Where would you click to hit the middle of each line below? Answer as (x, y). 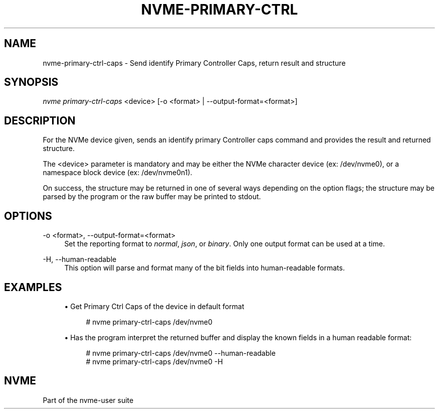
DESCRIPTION (40, 120)
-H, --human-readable (80, 259)
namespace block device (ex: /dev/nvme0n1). (118, 173)
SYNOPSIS (31, 82)
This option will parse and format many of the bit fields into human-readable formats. (204, 268)
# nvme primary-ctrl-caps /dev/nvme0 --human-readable (181, 353)
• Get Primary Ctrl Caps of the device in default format (154, 306)
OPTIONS (28, 216)
